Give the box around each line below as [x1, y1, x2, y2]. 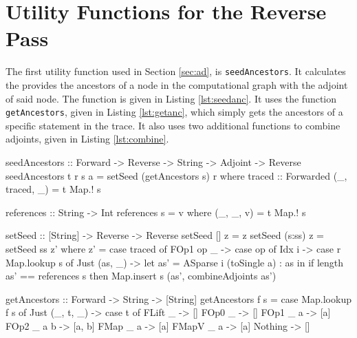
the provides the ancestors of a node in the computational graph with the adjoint [6, 77, 348, 92]
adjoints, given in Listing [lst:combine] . [6, 131, 169, 146]
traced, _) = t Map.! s [6, 182, 101, 196]
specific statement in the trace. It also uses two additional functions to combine [6, 118, 340, 132]
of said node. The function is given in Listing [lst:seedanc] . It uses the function [6, 91, 337, 105]
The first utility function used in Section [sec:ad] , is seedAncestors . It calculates [6, 64, 346, 78]
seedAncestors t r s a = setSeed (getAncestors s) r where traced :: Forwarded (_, [6, 168, 347, 182]
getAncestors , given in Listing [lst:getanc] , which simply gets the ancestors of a [6, 105, 343, 119]
